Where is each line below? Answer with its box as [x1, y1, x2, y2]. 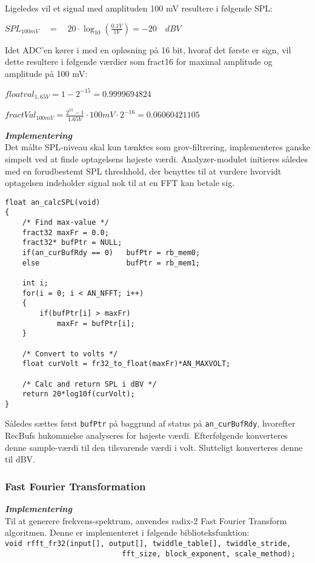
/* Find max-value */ [22, 218, 109, 227]
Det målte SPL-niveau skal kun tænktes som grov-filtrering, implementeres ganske [5, 141, 310, 153]
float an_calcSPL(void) [5, 198, 101, 207]
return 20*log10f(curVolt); [22, 390, 135, 399]
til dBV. [5, 453, 35, 465]
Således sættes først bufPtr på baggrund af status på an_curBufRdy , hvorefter [5, 417, 296, 430]
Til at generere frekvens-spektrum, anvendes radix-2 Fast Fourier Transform [5, 514, 287, 527]
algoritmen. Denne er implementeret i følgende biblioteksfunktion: [5, 526, 250, 539]
